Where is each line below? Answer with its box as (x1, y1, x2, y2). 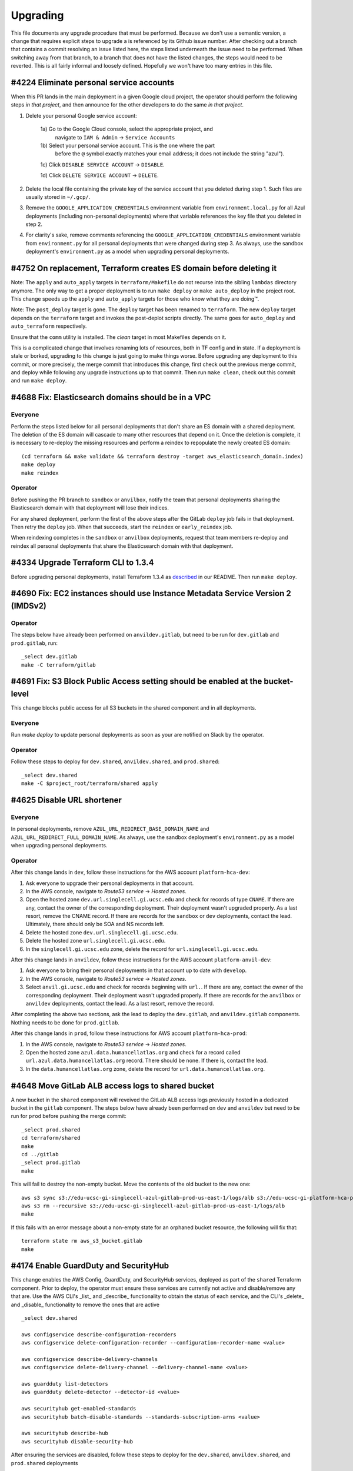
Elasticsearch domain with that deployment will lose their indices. (11, 504, 169, 511)
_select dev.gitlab (21, 653, 78, 660)
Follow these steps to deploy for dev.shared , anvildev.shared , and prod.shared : (11, 758, 220, 765)
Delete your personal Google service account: (25, 112, 138, 119)
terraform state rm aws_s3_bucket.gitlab (21, 1237, 142, 1244)
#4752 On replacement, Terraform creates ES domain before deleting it (11, 264, 277, 274)
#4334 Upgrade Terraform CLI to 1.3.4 (11, 558, 154, 568)
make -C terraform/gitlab (21, 661, 96, 668)
